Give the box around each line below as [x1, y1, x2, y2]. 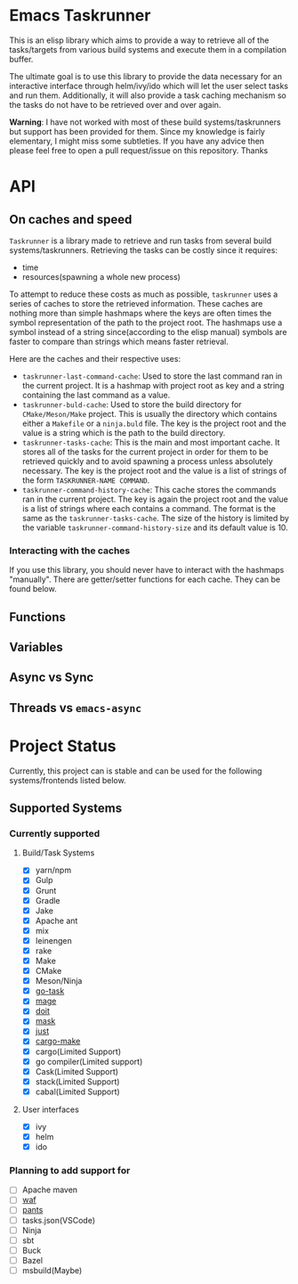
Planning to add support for [9, 1164, 131, 1176]
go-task [35, 985, 65, 996]
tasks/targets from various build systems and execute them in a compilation [9, 44, 287, 54]
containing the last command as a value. [21, 389, 171, 400]
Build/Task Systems [21, 847, 95, 858]
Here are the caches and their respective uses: [9, 353, 181, 364]
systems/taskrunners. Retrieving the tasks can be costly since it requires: [9, 244, 278, 255]
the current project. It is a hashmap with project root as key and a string [21, 380, 285, 390]
